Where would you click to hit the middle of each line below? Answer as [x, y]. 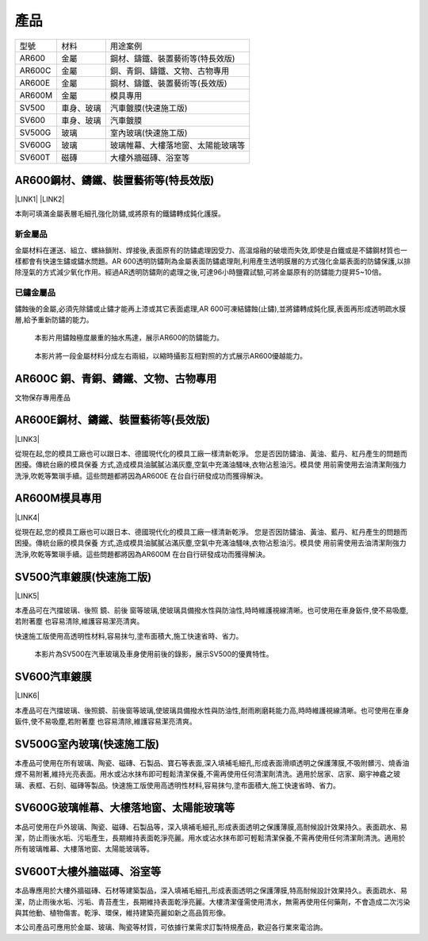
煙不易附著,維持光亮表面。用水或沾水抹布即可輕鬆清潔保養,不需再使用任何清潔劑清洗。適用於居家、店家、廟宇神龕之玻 [208, 774]
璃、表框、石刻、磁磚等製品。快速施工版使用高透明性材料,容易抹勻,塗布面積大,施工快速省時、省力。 [178, 785]
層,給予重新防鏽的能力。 [54, 319]
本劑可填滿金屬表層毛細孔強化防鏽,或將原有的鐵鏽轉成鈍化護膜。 [120, 213]
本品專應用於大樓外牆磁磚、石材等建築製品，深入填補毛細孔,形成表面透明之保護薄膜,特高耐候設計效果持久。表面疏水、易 [211, 891]
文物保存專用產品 [42, 398]
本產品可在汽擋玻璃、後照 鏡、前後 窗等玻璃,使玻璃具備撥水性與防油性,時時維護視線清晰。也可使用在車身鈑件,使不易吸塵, [212, 610]
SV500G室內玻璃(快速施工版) [87, 744]
